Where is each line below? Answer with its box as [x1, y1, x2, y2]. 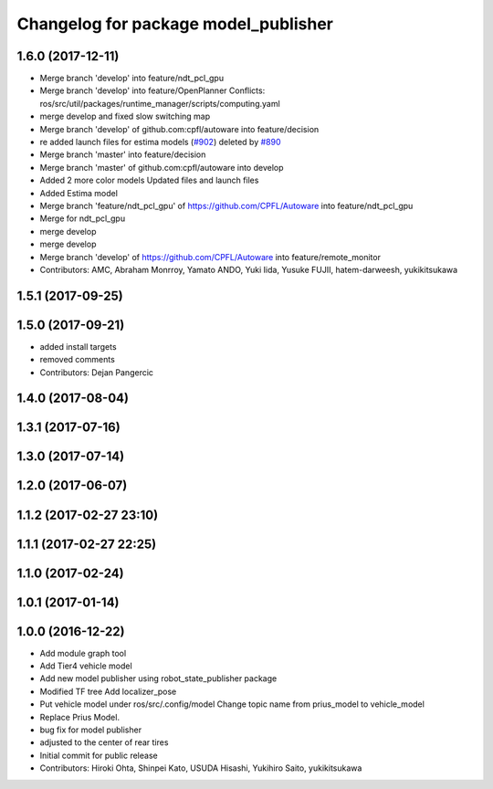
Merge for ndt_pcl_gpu [39, 213, 126, 224]
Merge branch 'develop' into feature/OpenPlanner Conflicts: [39, 85, 266, 96]
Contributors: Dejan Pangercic [39, 366, 154, 378]
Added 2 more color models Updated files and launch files [39, 174, 259, 186]
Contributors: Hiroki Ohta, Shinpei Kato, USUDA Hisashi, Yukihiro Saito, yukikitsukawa [39, 763, 362, 773]
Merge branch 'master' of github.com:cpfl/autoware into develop [39, 162, 284, 173]
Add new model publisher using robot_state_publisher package [39, 673, 278, 684]
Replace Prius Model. [39, 711, 121, 722]
